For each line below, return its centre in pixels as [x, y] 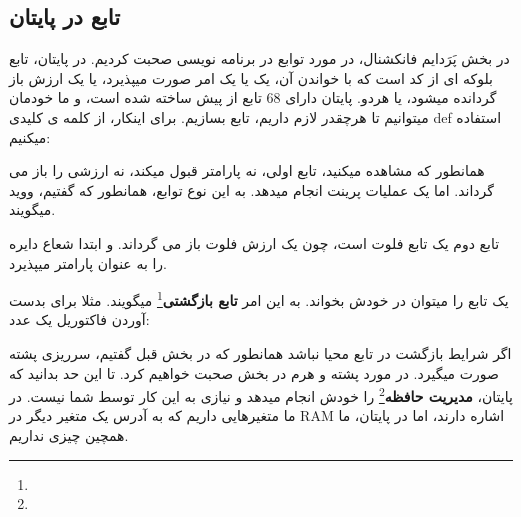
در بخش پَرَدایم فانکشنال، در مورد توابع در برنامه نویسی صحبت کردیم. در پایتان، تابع [259, 58]
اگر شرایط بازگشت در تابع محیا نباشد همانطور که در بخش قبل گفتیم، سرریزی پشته [260, 352]
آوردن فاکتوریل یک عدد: [79, 319]
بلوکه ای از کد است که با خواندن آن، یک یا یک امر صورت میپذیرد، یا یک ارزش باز [251, 77]
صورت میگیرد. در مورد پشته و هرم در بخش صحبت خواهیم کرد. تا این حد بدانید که [254, 372]
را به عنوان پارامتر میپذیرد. [88, 262]
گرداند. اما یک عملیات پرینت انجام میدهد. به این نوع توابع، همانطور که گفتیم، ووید [251, 189]
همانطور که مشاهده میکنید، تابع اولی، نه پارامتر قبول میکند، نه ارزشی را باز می [247, 170]
